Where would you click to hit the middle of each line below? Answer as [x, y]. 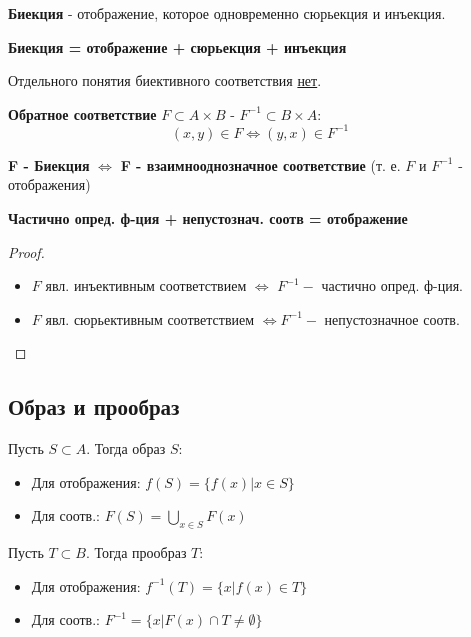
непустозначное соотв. [392, 318]
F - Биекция [49, 164]
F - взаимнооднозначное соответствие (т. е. [260, 164]
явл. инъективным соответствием [146, 285]
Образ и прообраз [94, 406]
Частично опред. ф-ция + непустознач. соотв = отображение [208, 218]
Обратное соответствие [82, 113]
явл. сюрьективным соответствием [150, 318]
